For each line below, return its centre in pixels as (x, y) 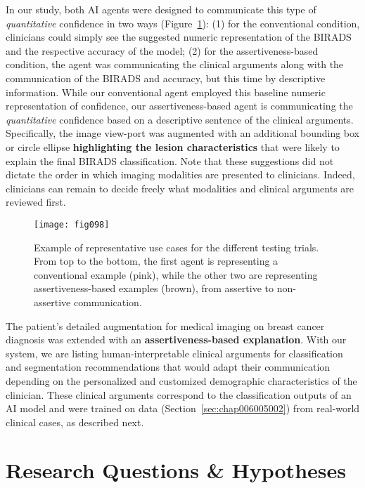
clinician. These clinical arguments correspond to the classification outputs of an (179, 394)
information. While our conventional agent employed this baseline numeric (166, 92)
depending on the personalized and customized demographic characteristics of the (181, 380)
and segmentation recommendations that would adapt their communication (168, 367)
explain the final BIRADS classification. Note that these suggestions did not (170, 160)
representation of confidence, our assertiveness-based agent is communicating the (179, 106)
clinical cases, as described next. (75, 422)
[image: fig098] (72, 224)
